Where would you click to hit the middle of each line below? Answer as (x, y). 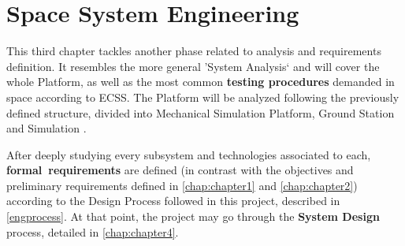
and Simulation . (46, 128)
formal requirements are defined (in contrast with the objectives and (180, 170)
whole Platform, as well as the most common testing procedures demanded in (201, 82)
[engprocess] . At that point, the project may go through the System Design (193, 216)
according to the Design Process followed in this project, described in (173, 201)
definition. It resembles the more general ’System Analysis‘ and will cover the (193, 66)
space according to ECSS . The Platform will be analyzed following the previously (203, 97)
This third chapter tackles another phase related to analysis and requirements (194, 51)
